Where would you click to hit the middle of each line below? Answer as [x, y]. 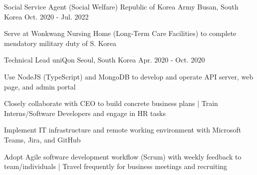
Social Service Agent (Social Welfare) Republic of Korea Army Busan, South [121, 6]
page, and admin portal [40, 86]
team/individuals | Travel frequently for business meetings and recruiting [116, 166]
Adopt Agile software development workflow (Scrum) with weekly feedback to [123, 156]
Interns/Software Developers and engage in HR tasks [85, 113]
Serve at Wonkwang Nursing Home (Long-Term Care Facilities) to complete [120, 33]
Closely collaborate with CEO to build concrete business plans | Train [111, 103]
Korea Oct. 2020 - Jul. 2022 [46, 16]
